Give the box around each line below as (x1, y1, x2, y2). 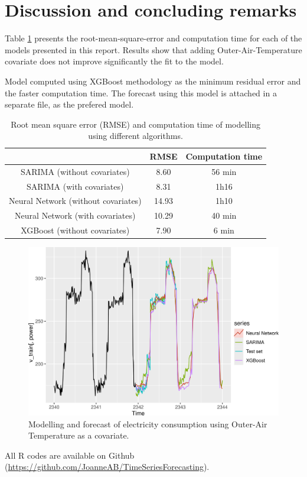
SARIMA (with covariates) (27, 180, 124, 192)
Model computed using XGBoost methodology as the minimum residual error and (5, 74, 301, 87)
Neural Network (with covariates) (15, 209, 136, 222)
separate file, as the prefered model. (5, 98, 134, 111)
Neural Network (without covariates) (9, 194, 142, 207)
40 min (211, 209, 237, 222)
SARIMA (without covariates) (20, 165, 130, 177)
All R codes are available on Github (5, 449, 135, 461)
